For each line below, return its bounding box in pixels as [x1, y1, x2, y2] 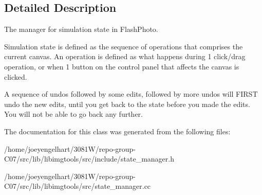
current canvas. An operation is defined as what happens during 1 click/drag [4, 51, 246, 62]
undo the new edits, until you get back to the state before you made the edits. [4, 98, 250, 109]
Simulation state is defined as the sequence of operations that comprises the [4, 41, 243, 51]
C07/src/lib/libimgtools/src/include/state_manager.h [4, 153, 175, 164]
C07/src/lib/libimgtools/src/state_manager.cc [4, 181, 151, 191]
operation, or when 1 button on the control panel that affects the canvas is [4, 61, 239, 72]
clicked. [4, 71, 27, 82]
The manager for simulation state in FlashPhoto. [4, 24, 158, 34]
